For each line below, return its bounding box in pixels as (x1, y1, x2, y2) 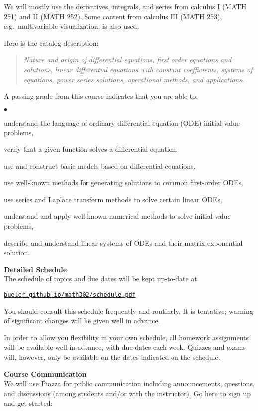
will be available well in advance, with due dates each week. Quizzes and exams (4, 342, 246, 352)
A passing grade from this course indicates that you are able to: (4, 91, 198, 101)
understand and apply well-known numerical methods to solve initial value (4, 211, 231, 221)
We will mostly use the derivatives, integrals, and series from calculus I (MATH (4, 1, 247, 11)
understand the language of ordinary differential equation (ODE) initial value (4, 117, 240, 128)
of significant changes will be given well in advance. (4, 315, 160, 326)
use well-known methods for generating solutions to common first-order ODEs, (4, 177, 243, 188)
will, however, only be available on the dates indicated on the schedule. (4, 351, 220, 362)
